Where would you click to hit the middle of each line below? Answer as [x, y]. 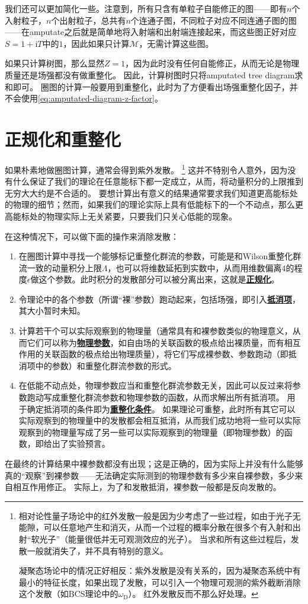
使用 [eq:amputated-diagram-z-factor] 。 [92, 98]
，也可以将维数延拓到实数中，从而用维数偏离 [195, 267]
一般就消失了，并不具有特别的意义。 [97, 550]
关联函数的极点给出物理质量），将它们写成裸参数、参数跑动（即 [166, 354]
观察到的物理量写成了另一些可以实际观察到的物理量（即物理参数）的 [151, 432]
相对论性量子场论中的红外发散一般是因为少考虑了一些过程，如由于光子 [155, 515]
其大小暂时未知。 [52, 311]
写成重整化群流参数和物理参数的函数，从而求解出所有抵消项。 [164, 397]
